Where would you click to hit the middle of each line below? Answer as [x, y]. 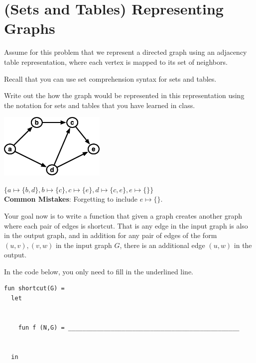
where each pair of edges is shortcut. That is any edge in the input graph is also [126, 225]
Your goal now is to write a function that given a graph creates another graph [123, 215]
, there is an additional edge [162, 245]
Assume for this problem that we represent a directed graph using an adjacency [126, 52]
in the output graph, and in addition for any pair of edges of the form [111, 235]
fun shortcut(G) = [34, 289]
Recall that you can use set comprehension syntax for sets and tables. [110, 78]
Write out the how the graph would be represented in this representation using [124, 95]
